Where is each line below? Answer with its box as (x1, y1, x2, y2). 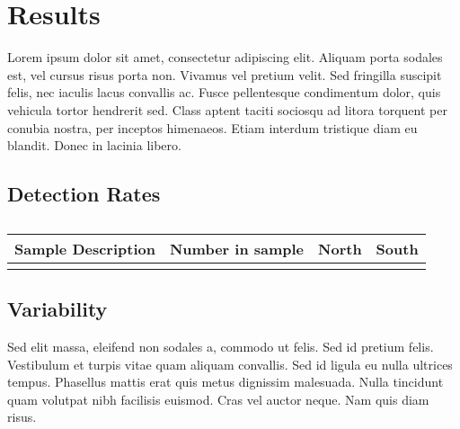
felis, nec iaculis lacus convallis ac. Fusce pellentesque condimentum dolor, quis (7, 83, 441, 102)
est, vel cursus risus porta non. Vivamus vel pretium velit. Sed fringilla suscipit (7, 65, 442, 84)
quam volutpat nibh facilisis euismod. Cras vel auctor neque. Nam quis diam (7, 389, 429, 408)
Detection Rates (7, 180, 161, 208)
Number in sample (169, 237, 305, 259)
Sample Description (14, 237, 155, 259)
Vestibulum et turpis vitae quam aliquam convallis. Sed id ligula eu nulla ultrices (7, 354, 453, 373)
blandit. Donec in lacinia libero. (7, 136, 181, 155)
